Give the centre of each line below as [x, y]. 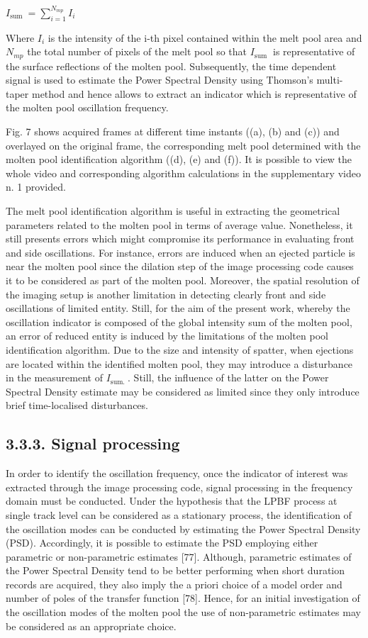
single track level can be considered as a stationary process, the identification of [179, 514]
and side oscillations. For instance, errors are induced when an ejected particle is [180, 252]
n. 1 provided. [36, 187]
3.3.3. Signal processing [93, 443]
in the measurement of [54, 377]
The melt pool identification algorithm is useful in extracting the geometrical [173, 211]
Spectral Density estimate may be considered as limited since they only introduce [183, 391]
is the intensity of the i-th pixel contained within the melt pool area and [205, 37]
